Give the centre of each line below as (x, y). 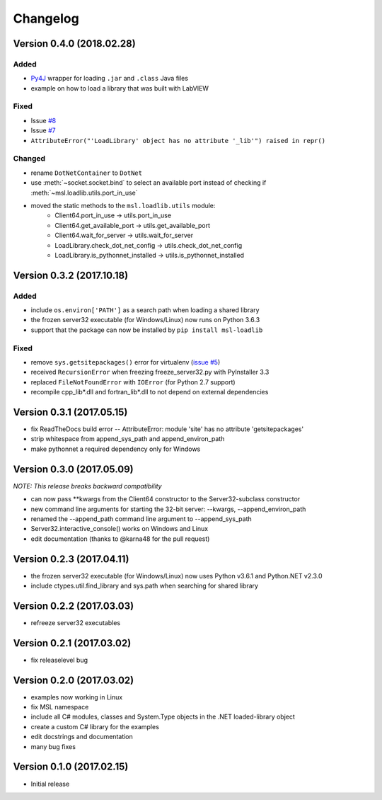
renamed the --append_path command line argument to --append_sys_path (141, 519)
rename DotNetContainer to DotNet (87, 173)
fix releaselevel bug (59, 660)
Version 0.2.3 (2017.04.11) (71, 559)
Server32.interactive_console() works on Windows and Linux (120, 529)
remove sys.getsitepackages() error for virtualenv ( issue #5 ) (126, 362)
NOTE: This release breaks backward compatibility (87, 486)
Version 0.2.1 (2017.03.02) (72, 643)
